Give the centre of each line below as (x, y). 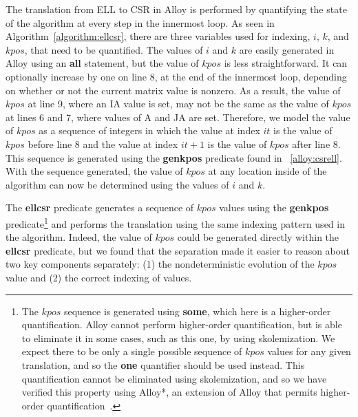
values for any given (309, 351)
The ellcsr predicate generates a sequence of (100, 207)
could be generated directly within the (258, 237)
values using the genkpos (274, 207)
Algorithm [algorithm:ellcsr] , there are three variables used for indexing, (158, 36)
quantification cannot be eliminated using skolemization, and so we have (174, 378)
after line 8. (316, 143)
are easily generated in (287, 49)
